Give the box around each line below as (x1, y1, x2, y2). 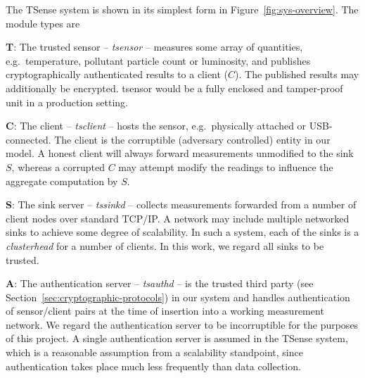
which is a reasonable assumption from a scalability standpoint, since (6, 345, 303, 360)
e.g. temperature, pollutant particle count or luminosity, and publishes (6, 53, 311, 68)
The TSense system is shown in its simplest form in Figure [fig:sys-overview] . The (6, 2, 359, 16)
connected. (6, 132, 51, 146)
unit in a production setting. (6, 94, 128, 109)
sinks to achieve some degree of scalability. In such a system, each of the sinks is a (6, 225, 359, 239)
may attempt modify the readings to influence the (118, 159, 333, 174)
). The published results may (235, 67, 359, 82)
